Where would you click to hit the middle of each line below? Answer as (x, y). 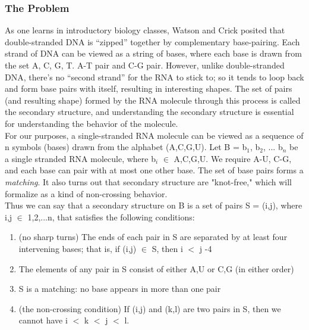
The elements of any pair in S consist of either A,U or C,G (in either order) (156, 268)
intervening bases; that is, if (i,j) (78, 248)
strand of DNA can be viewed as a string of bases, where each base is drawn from (153, 53)
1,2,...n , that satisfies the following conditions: (111, 217)
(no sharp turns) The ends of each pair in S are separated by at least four (153, 237)
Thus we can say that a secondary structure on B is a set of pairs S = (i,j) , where (154, 205)
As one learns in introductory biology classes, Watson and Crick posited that (145, 30)
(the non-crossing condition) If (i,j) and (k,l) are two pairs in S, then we (150, 308)
